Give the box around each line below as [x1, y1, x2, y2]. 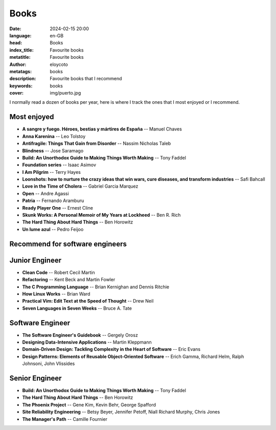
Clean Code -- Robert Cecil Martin [22, 269, 95, 276]
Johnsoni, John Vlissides [22, 360, 75, 367]
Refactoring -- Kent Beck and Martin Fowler [22, 277, 116, 283]
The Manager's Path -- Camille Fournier [22, 416, 107, 422]
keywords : [9, 82, 33, 89]
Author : [9, 61, 27, 67]
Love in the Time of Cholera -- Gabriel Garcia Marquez [22, 183, 139, 189]
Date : [9, 26, 21, 32]
